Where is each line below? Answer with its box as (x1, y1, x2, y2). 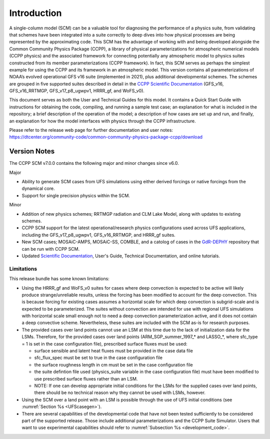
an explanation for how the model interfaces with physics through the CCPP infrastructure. (9, 118, 196, 124)
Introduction (9, 7, 62, 18)
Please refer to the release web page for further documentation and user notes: (9, 127, 173, 133)
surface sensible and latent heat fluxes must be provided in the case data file (34, 348, 193, 354)
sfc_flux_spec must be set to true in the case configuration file (34, 355, 162, 361)
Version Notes (9, 147, 55, 156)
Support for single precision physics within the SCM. (21, 192, 130, 198)
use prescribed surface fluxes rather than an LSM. (34, 376, 138, 382)
